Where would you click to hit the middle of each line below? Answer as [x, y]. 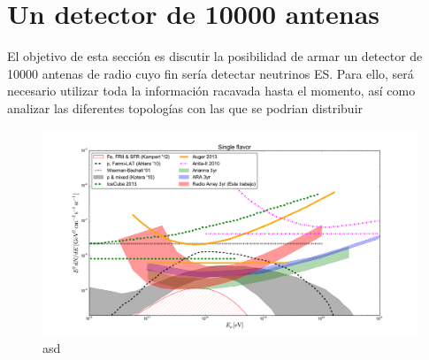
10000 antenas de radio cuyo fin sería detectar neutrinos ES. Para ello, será [211, 73]
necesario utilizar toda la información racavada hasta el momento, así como [211, 91]
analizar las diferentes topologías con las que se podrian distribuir [185, 107]
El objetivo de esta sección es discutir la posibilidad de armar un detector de [215, 56]
